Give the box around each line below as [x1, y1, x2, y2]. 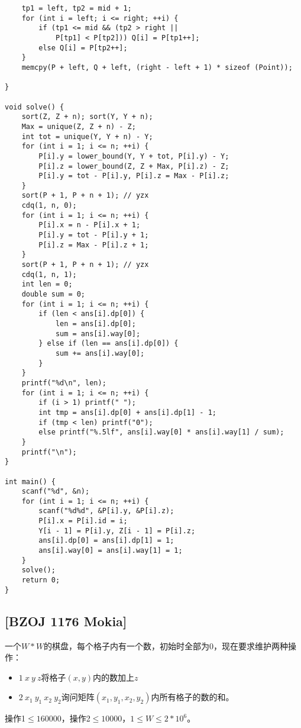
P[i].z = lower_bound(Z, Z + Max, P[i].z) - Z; [38, 162, 229, 170]
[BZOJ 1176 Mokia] [5, 611, 127, 630]
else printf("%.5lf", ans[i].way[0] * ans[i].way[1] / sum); [38, 428, 284, 437]
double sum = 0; [21, 290, 86, 299]
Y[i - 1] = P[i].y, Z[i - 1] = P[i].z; [38, 526, 196, 535]
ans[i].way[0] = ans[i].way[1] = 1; [38, 546, 183, 555]
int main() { [5, 477, 56, 486]
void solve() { [5, 102, 64, 111]
